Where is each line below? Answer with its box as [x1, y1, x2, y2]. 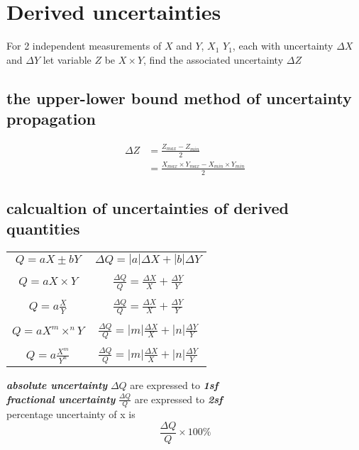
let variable [43, 52, 92, 67]
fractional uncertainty [6, 391, 116, 406]
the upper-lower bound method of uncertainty [6, 86, 352, 108]
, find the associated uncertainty [143, 52, 284, 67]
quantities [6, 218, 80, 240]
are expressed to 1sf [130, 377, 219, 392]
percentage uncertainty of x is [6, 407, 136, 422]
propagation [6, 108, 96, 130]
